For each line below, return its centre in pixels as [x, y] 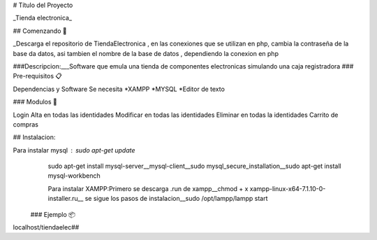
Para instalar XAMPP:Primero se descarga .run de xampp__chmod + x [148, 188]
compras [25, 124]
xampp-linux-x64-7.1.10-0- [288, 188]
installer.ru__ [66, 199]
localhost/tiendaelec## [46, 227]
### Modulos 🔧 [35, 102]
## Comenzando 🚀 [40, 31]
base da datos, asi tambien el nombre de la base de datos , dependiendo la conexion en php [146, 53]
